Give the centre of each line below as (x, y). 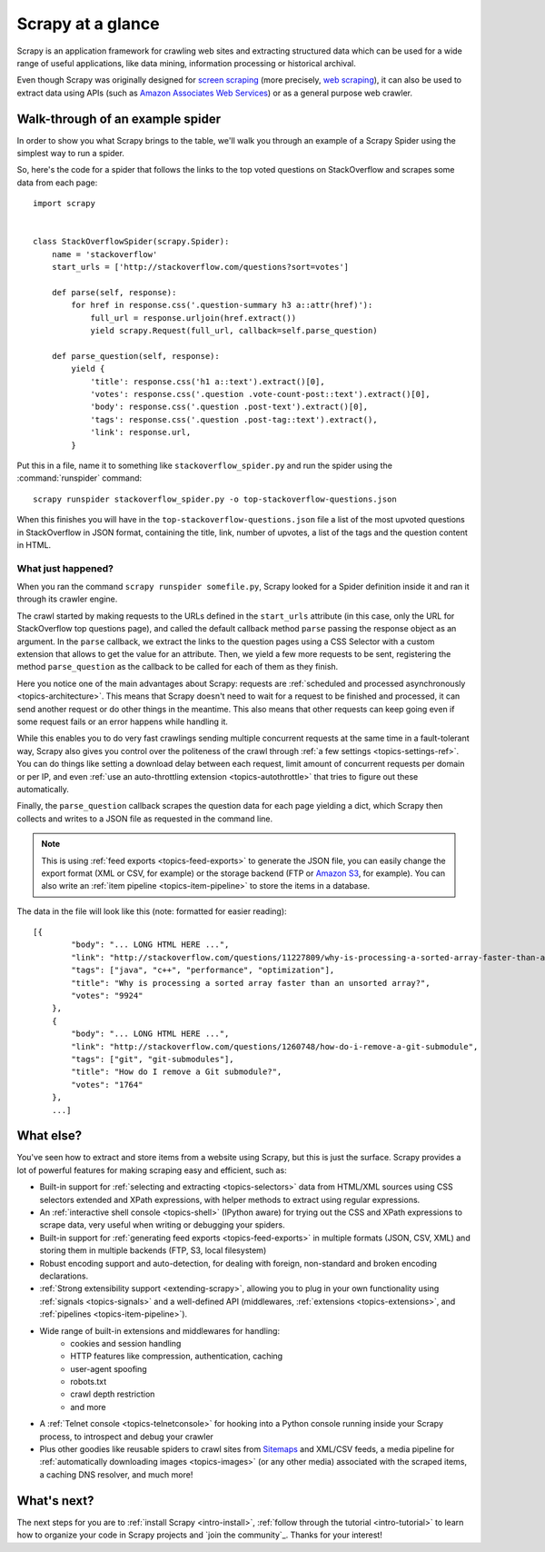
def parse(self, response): (114, 292)
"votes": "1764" (107, 1084)
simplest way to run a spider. (70, 154)
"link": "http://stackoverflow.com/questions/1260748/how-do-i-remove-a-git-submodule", (275, 1046)
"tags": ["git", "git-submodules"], (153, 1059)
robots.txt (89, 1382)
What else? (49, 1136)
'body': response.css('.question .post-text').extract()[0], (229, 407)
